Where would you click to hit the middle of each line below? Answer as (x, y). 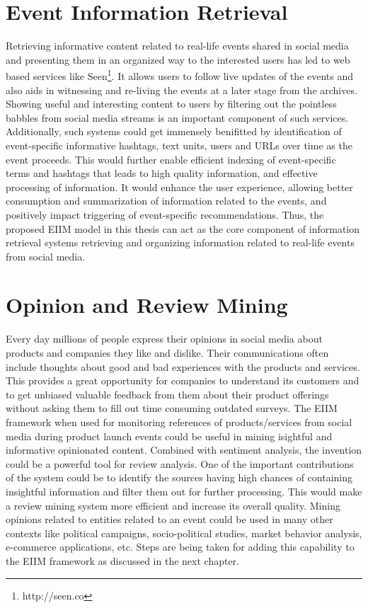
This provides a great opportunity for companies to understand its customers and (183, 380)
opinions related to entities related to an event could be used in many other (169, 519)
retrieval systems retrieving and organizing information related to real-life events (180, 242)
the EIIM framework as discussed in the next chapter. (122, 560)
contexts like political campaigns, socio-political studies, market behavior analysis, (184, 533)
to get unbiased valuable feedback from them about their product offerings (167, 394)
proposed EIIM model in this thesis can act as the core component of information (183, 228)
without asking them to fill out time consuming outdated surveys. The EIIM (172, 408)
